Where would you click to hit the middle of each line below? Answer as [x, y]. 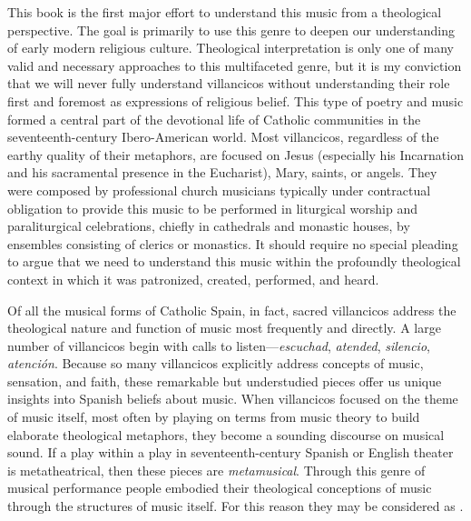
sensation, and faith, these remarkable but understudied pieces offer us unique [225, 381]
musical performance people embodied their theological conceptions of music [220, 488]
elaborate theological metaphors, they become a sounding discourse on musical [226, 434]
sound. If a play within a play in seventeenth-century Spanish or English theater [231, 452]
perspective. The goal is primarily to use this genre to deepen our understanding [231, 30]
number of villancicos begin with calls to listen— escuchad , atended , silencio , [219, 345]
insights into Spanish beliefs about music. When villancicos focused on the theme [233, 399]
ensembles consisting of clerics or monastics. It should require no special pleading [233, 243]
